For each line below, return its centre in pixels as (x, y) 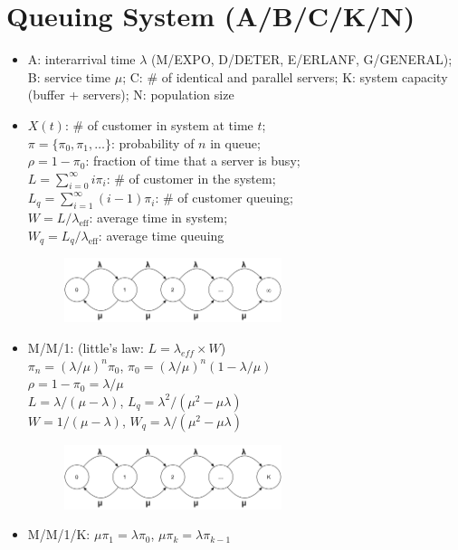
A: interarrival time (81, 59)
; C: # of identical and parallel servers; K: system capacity (285, 76)
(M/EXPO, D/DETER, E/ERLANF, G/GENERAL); (302, 59)
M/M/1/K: (59, 534)
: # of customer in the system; (191, 178)
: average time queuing (161, 235)
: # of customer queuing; (224, 198)
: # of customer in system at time (159, 124)
